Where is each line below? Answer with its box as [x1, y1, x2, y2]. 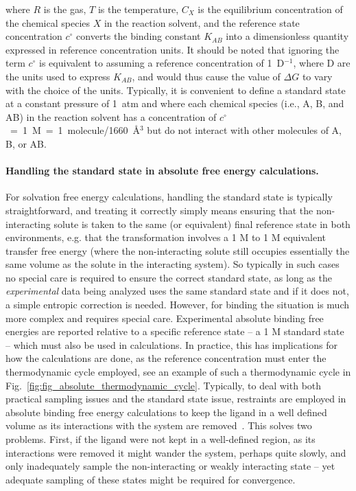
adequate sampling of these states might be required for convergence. [5, 472, 296, 486]
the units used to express [5, 69, 110, 83]
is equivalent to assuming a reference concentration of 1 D [39, 56, 285, 70]
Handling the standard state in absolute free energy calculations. [5, 163, 319, 178]
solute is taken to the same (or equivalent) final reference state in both [54, 216, 351, 231]
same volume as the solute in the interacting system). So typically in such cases [5, 257, 340, 271]
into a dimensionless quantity [226, 29, 349, 43]
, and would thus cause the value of [132, 69, 281, 83]
